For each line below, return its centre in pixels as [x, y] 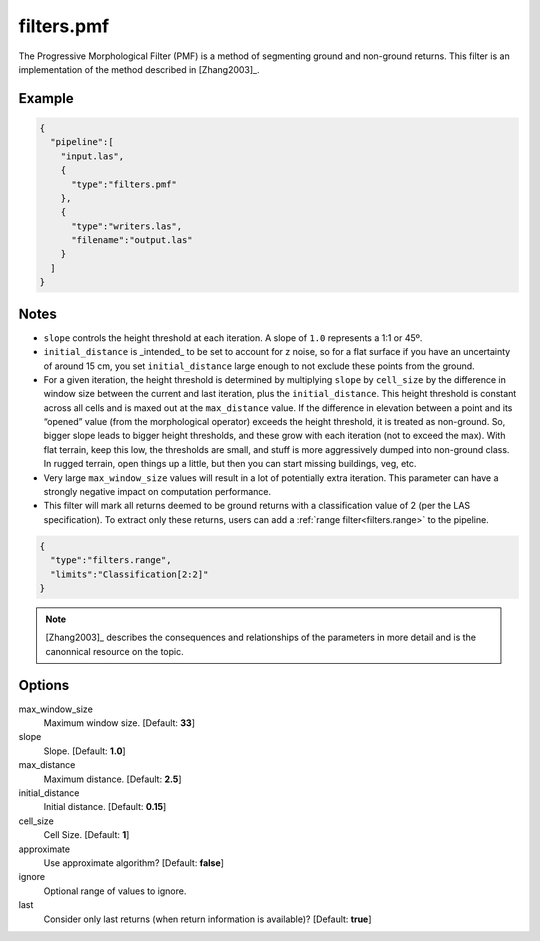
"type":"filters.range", [111, 560]
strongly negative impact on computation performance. [157, 492]
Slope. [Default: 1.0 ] [84, 751]
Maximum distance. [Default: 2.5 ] [112, 779]
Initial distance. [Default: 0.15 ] [105, 807]
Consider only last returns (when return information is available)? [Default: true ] [207, 919]
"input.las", [92, 156]
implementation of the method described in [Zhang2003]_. [139, 69]
